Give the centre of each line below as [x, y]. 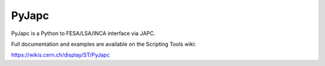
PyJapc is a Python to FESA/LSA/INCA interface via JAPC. [83, 33]
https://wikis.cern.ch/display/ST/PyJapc [60, 55]
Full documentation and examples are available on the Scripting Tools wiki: [104, 44]
